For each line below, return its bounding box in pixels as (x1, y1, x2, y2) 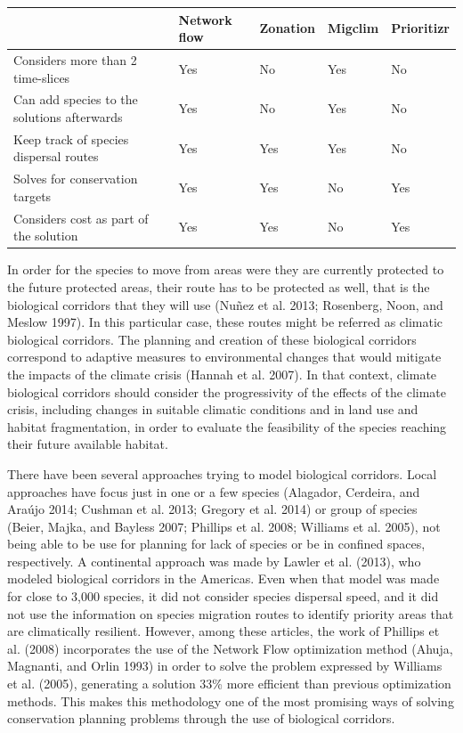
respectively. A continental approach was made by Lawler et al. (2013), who (7, 551, 421, 570)
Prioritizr (391, 19, 450, 37)
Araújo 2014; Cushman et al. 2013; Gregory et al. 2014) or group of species (7, 500, 418, 518)
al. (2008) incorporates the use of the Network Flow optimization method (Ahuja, (7, 639, 453, 657)
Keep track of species (13, 129, 129, 148)
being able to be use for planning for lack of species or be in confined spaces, (7, 534, 426, 553)
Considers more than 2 (13, 50, 137, 69)
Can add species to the (13, 90, 138, 109)
